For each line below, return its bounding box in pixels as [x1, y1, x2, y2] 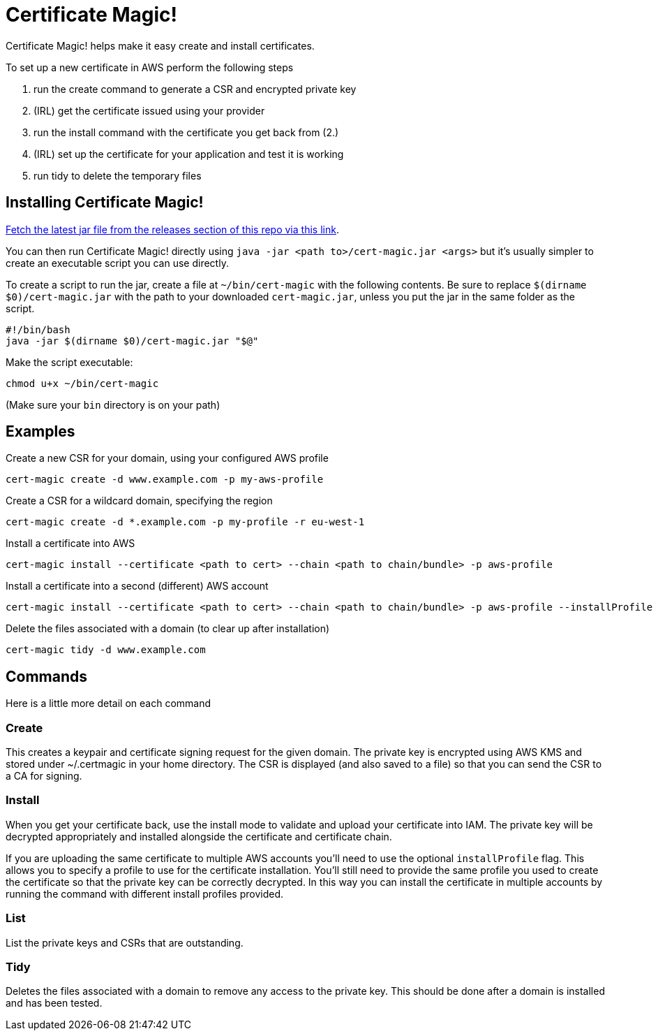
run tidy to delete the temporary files [33, 169, 202, 182]
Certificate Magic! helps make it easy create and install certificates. [6, 39, 315, 52]
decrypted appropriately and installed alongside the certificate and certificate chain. [6, 830, 392, 842]
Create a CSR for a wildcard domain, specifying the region [6, 495, 273, 507]
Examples [6, 423, 75, 441]
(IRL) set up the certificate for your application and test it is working [33, 147, 344, 160]
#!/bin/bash [6, 323, 70, 335]
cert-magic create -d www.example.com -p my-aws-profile [6, 474, 324, 486]
